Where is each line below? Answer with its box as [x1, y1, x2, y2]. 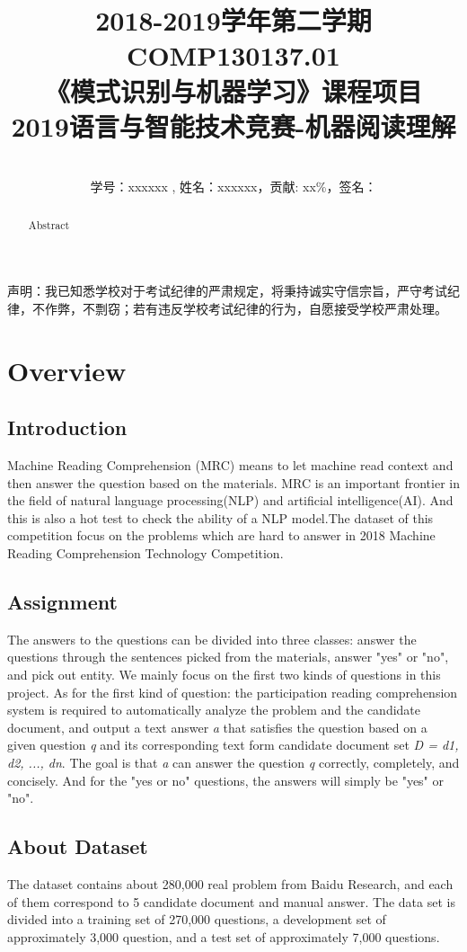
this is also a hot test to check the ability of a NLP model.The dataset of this [7, 508, 434, 527]
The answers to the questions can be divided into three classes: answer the [7, 629, 417, 648]
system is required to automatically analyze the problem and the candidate [7, 700, 421, 719]
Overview [7, 351, 127, 388]
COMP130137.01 [127, 37, 340, 74]
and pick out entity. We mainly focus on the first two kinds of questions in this [7, 665, 441, 684]
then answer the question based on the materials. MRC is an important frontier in [7, 473, 460, 492]
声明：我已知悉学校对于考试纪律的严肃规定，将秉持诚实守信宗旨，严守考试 [7, 281, 447, 300]
